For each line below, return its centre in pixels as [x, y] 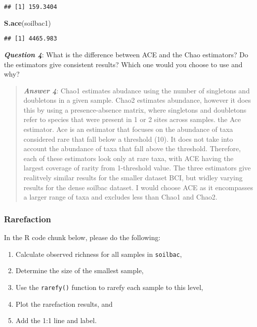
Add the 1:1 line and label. [56, 320]
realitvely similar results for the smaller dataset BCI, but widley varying [133, 178]
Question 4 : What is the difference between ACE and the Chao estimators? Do [126, 54]
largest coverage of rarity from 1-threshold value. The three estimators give [137, 168]
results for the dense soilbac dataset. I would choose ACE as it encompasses [138, 187]
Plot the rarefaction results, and [64, 304]
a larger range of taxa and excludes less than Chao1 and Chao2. [120, 197]
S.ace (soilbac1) [27, 22]
